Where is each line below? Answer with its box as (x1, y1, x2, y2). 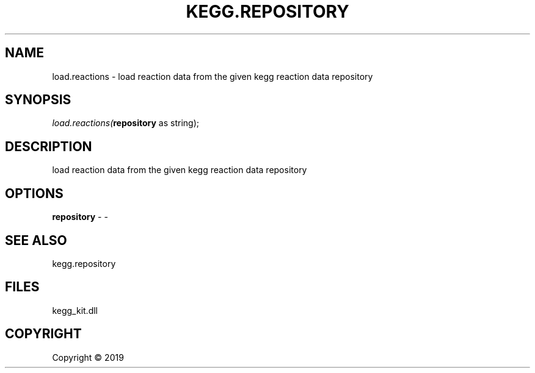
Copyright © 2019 (52, 352, 124, 363)
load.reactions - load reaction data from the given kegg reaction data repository (52, 71, 373, 82)
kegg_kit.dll (52, 305, 98, 316)
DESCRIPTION (5, 138, 92, 154)
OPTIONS (5, 185, 64, 201)
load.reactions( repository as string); (52, 118, 200, 129)
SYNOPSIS (5, 92, 71, 108)
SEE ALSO (5, 232, 67, 248)
